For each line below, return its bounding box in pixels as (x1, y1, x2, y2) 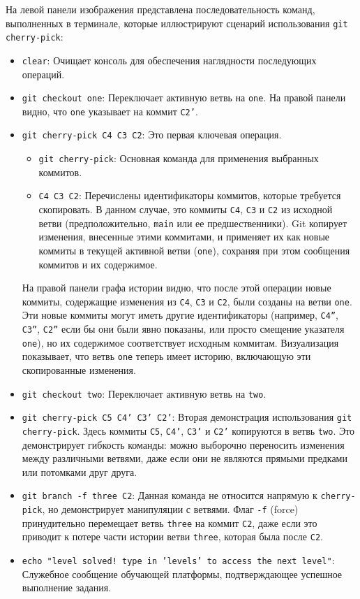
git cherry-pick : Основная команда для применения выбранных (38, 151, 319, 166)
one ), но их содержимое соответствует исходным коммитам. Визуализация (22, 335, 339, 349)
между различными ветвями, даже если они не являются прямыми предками (22, 451, 347, 466)
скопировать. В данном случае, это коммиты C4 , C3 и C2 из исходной (38, 202, 333, 217)
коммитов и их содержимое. (38, 257, 158, 271)
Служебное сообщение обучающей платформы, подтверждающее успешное (22, 566, 343, 581)
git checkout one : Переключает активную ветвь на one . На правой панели (22, 90, 346, 105)
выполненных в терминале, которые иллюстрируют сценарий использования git (6, 15, 348, 30)
